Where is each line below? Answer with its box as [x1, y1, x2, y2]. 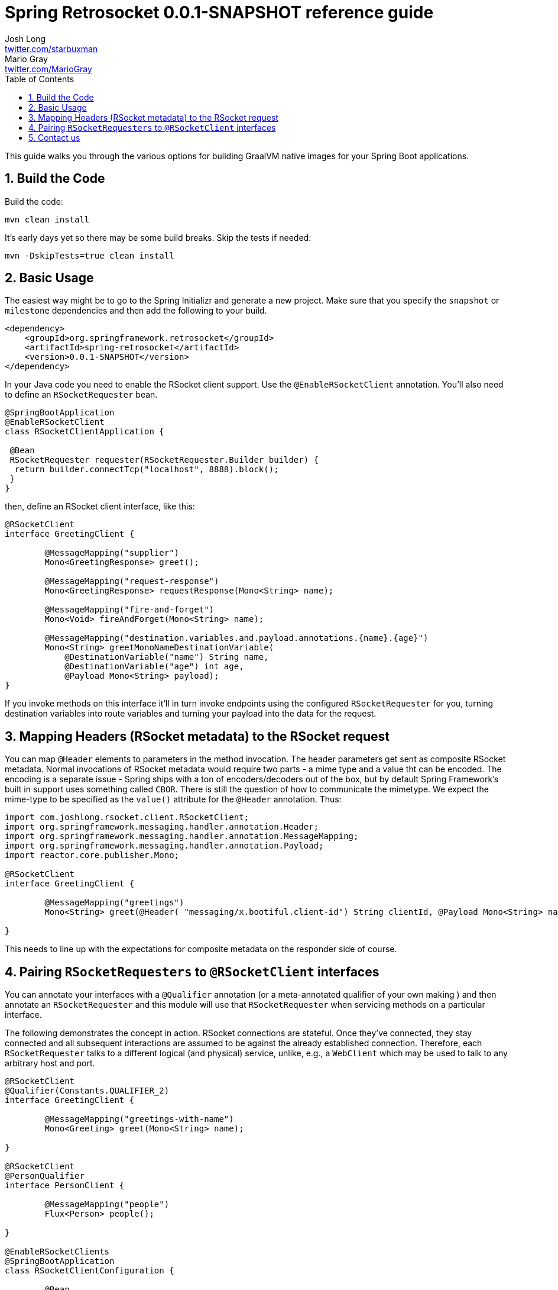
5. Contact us [28, 132, 80, 143]
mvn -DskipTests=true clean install [5, 250, 174, 260]
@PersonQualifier [5, 1171, 85, 1181]
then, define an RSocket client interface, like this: [5, 501, 195, 512]
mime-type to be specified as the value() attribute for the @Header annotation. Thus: [5, 794, 342, 805]
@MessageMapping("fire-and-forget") [44, 605, 215, 615]
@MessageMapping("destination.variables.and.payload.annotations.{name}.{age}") [44, 633, 429, 643]
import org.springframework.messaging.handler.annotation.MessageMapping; [5, 831, 359, 841]
